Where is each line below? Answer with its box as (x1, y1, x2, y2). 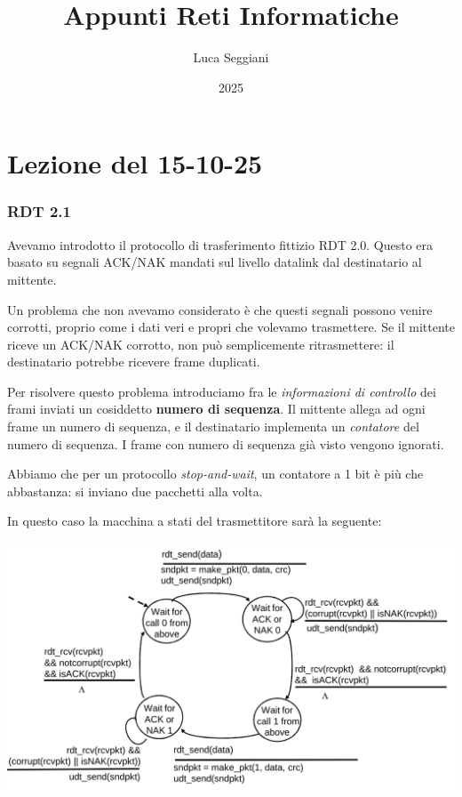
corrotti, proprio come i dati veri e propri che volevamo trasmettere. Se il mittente (7, 318, 455, 336)
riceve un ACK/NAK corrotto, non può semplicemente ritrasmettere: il (7, 334, 394, 353)
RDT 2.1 (7, 200, 71, 222)
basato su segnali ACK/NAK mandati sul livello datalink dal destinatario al (7, 253, 422, 271)
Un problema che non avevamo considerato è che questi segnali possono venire (7, 300, 433, 318)
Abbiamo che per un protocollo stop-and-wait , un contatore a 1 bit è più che (7, 464, 424, 483)
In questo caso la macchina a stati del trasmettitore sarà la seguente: (7, 511, 382, 530)
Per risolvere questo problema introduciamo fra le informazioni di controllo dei (7, 382, 436, 400)
